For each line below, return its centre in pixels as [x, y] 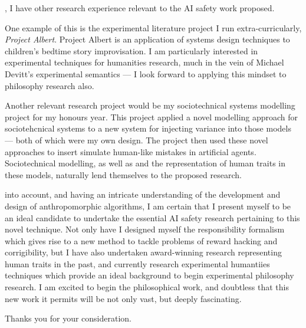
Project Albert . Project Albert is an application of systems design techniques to [147, 39]
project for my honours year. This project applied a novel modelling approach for [152, 117]
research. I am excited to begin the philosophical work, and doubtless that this [147, 287]
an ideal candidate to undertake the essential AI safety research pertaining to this [152, 217]
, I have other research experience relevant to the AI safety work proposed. [140, 8]
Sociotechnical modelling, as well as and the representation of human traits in [145, 163]
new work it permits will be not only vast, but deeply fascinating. [123, 298]
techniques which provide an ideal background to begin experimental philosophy [149, 275]
